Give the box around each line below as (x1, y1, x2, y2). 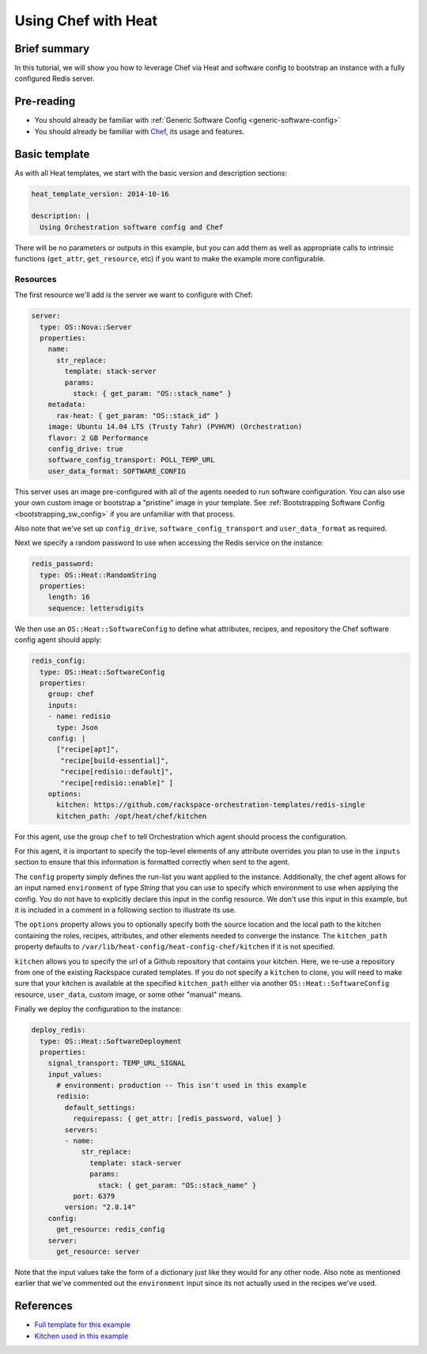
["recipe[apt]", (56, 745, 119, 754)
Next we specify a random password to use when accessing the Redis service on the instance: (14, 538, 324, 548)
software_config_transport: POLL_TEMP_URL (47, 455, 215, 465)
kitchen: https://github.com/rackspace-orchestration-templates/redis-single (56, 801, 365, 809)
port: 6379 (72, 1192, 115, 1200)
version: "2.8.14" (64, 1203, 136, 1211)
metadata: (47, 400, 86, 409)
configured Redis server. (14, 74, 95, 83)
